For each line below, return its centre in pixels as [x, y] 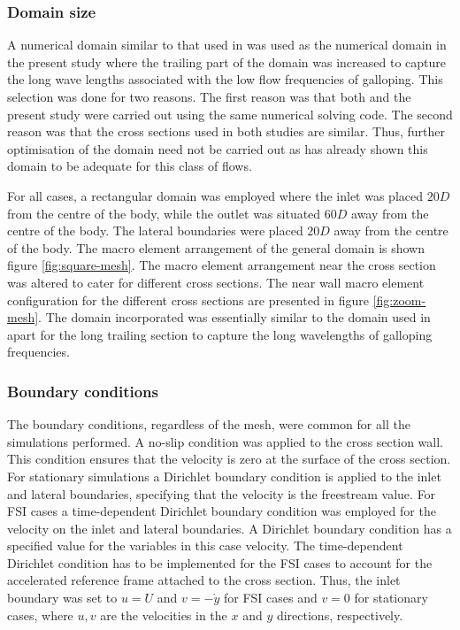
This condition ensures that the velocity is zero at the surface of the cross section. [229, 459]
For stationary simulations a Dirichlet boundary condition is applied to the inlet [224, 476]
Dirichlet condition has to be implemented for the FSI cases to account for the [220, 562]
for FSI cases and [270, 598]
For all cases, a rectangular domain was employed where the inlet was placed [215, 195]
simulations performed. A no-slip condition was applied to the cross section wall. [225, 441]
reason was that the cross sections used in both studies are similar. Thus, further [226, 131]
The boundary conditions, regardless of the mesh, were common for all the [209, 424]
